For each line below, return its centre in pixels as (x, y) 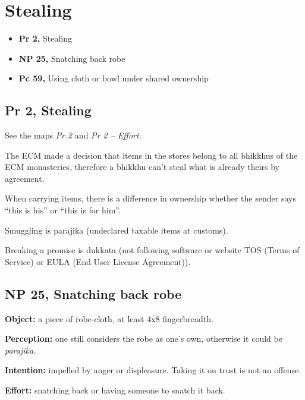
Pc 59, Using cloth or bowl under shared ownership (114, 78)
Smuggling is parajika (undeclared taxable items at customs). (117, 230)
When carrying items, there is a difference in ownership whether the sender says (150, 198)
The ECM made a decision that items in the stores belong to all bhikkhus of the (151, 155)
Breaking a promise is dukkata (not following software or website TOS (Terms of (152, 250)
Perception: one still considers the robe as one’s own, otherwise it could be (144, 338)
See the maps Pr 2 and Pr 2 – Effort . (73, 135)
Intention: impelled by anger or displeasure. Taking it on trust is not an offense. (153, 370)
